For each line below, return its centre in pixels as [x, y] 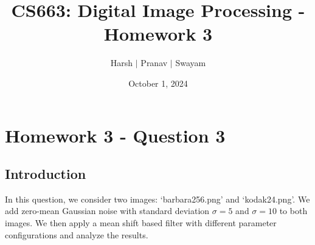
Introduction [46, 174]
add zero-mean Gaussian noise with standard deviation [107, 211]
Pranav [154, 63]
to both [293, 211]
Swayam [191, 63]
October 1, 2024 [158, 83]
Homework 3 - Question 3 [115, 135]
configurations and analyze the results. [77, 234]
